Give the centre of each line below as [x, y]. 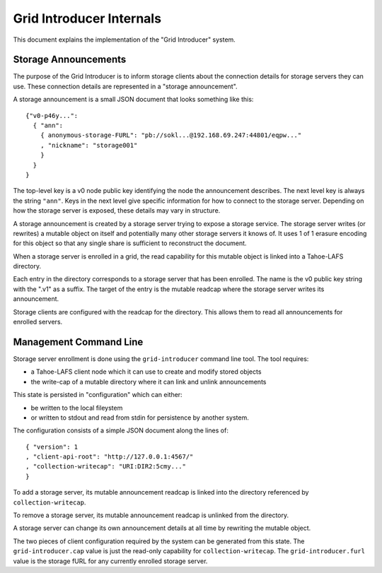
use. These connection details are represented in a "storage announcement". [125, 86]
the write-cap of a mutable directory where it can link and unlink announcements [149, 382]
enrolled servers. [38, 322]
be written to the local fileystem [77, 408]
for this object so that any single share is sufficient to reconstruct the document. [130, 243]
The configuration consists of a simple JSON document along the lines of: [121, 430]
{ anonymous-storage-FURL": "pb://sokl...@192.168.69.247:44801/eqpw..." [171, 135]
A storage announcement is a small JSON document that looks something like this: [133, 100]
